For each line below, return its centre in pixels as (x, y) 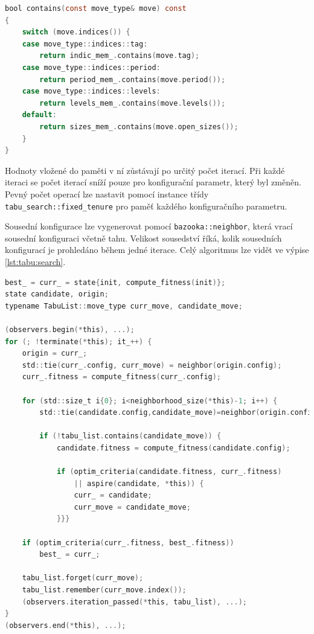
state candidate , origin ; (57, 294)
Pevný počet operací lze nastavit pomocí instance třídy (107, 194)
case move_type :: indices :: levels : (91, 91)
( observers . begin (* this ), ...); (70, 329)
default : (39, 115)
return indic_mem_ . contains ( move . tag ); (120, 56)
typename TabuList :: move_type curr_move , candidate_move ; (124, 306)
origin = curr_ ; (55, 354)
